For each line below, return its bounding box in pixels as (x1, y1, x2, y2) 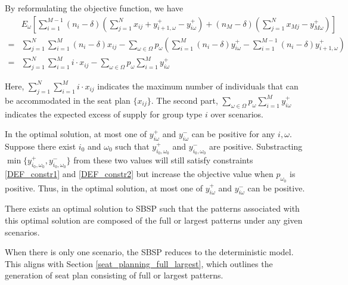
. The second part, (151, 94, 218, 106)
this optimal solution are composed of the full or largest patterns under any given (5, 213, 303, 226)
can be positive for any (191, 128, 275, 140)
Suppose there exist (5, 140, 76, 152)
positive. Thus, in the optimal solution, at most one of (5, 181, 203, 194)
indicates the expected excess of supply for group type (5, 107, 203, 120)
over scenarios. (210, 107, 263, 120)
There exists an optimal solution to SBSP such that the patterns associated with (5, 202, 300, 215)
